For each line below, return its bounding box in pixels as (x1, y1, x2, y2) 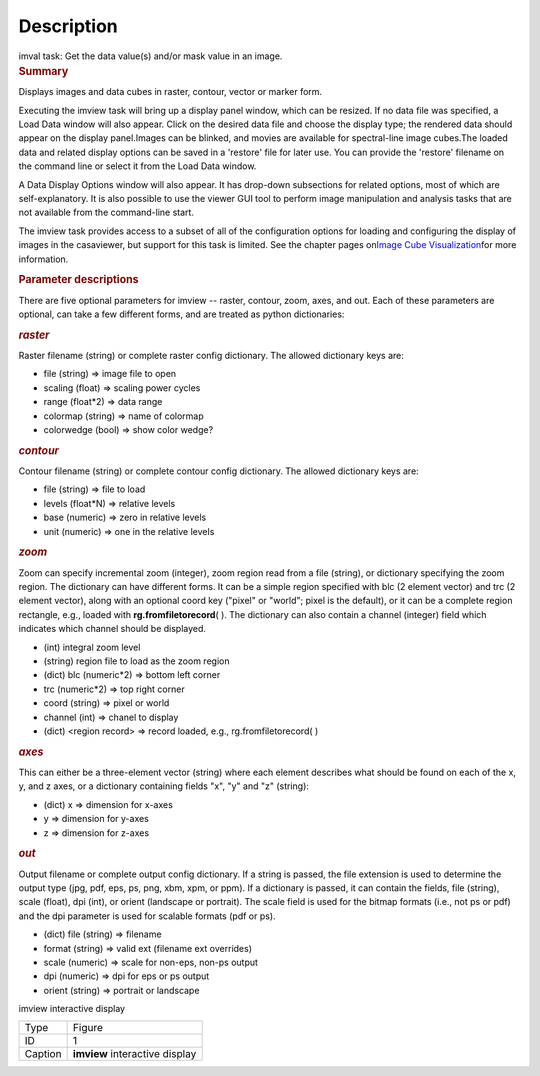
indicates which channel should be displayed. (18, 623, 207, 635)
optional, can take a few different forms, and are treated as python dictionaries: (18, 308, 345, 320)
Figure (72, 1021, 104, 1035)
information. (18, 253, 69, 265)
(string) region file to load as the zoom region (43, 655, 230, 667)
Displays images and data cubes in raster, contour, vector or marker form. (18, 86, 323, 98)
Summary (18, 64, 69, 78)
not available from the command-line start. (18, 206, 195, 219)
